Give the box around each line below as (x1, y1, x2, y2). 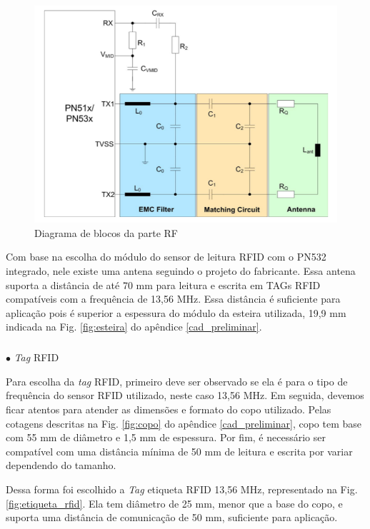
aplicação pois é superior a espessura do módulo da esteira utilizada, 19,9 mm (6, 305, 346, 320)
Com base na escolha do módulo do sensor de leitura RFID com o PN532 (6, 249, 326, 264)
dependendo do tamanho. (6, 458, 116, 473)
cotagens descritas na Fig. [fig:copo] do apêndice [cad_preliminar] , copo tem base (6, 415, 362, 430)
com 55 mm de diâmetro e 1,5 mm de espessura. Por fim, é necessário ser (6, 430, 326, 445)
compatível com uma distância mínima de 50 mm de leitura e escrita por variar (6, 443, 353, 458)
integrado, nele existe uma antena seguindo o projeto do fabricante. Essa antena (6, 263, 356, 278)
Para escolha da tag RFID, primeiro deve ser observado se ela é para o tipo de (6, 373, 348, 388)
